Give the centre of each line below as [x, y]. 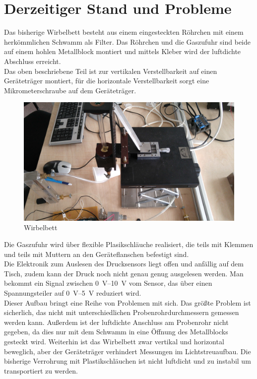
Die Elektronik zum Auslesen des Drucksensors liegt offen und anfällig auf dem [124, 264]
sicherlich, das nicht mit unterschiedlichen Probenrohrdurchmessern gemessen [122, 312]
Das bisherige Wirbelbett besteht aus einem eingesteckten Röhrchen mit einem [124, 32]
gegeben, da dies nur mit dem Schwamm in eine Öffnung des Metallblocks [116, 332]
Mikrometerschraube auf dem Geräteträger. [70, 90]
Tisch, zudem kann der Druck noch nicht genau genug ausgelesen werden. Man [124, 273]
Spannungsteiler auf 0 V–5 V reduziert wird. [73, 292]
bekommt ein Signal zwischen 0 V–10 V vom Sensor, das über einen [108, 283]
